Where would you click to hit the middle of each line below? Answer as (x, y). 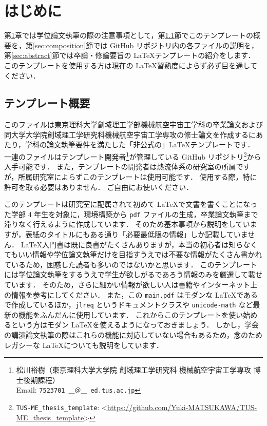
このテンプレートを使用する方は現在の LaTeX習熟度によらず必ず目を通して (131, 65)
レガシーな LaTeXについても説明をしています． (84, 345)
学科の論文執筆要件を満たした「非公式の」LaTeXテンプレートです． (140, 144)
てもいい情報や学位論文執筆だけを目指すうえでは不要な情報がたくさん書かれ (133, 254)
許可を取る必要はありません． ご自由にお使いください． (99, 187)
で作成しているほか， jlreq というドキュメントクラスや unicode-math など (129, 305)
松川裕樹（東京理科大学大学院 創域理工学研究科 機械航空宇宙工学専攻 (134, 370)
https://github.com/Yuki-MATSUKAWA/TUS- (182, 407)
